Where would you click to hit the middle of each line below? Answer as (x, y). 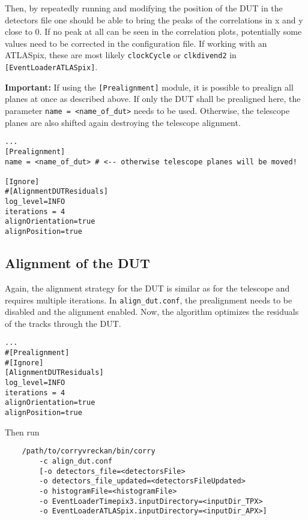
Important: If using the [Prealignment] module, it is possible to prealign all (149, 87)
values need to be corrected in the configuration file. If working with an (136, 43)
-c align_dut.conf (76, 461)
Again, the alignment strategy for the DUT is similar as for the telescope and (147, 288)
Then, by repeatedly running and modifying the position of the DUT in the (144, 8)
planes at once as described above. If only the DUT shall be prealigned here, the (153, 99)
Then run (22, 432)
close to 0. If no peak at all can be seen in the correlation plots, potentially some (153, 31)
